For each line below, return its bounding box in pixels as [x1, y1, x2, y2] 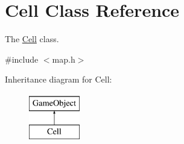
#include [5, 52, 39, 65]
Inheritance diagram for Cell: [5, 73, 112, 86]
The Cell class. [5, 33, 59, 45]
